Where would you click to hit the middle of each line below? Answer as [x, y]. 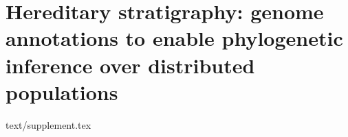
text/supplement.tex [48, 124]
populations [62, 91]
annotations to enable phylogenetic [174, 38]
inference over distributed [130, 65]
